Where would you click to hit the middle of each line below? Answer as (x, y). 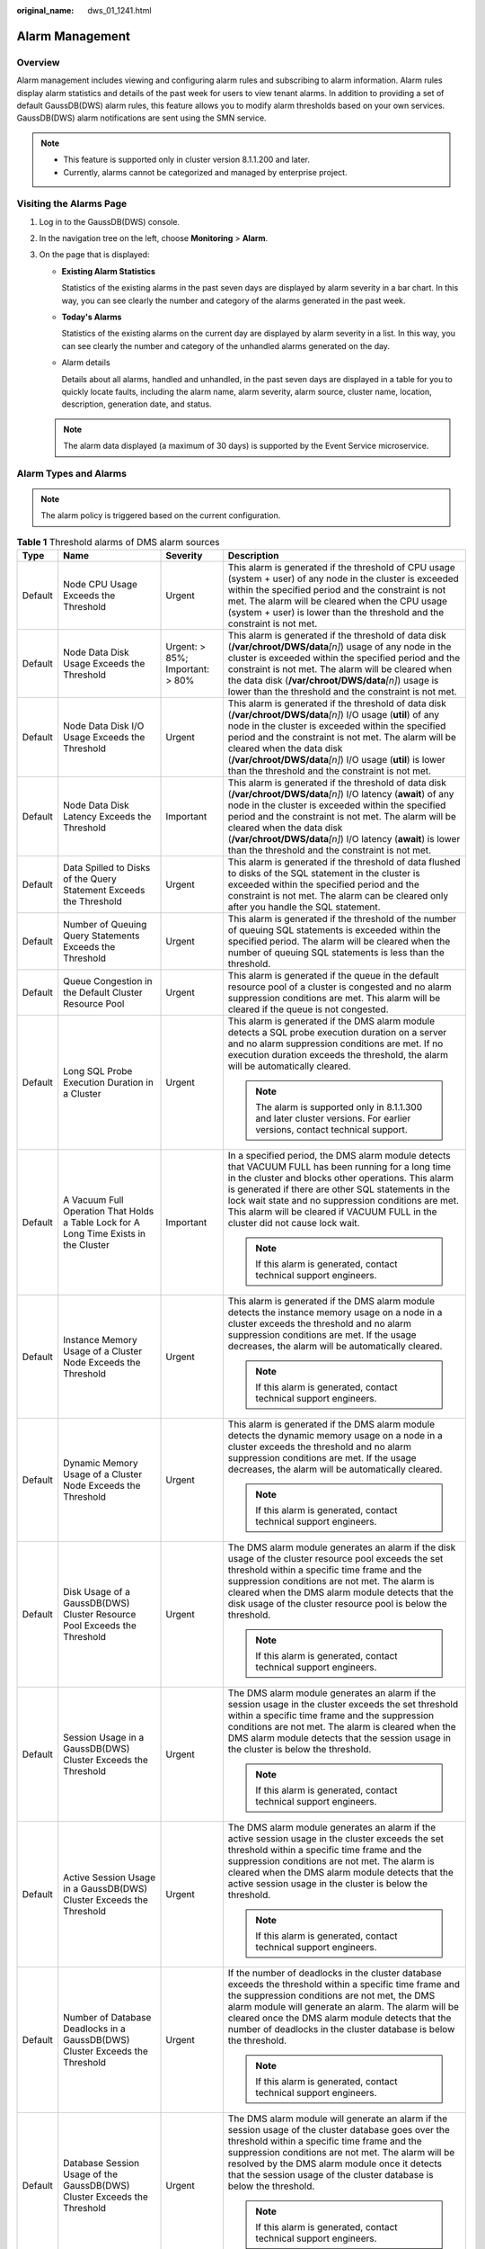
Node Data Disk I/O (104, 726)
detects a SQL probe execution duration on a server (337, 1033)
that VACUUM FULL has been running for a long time (339, 1167)
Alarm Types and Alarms (72, 473)
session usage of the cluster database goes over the (339, 2130)
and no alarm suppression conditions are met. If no (335, 1044)
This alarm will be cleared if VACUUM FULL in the (332, 1212)
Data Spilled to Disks (107, 868)
